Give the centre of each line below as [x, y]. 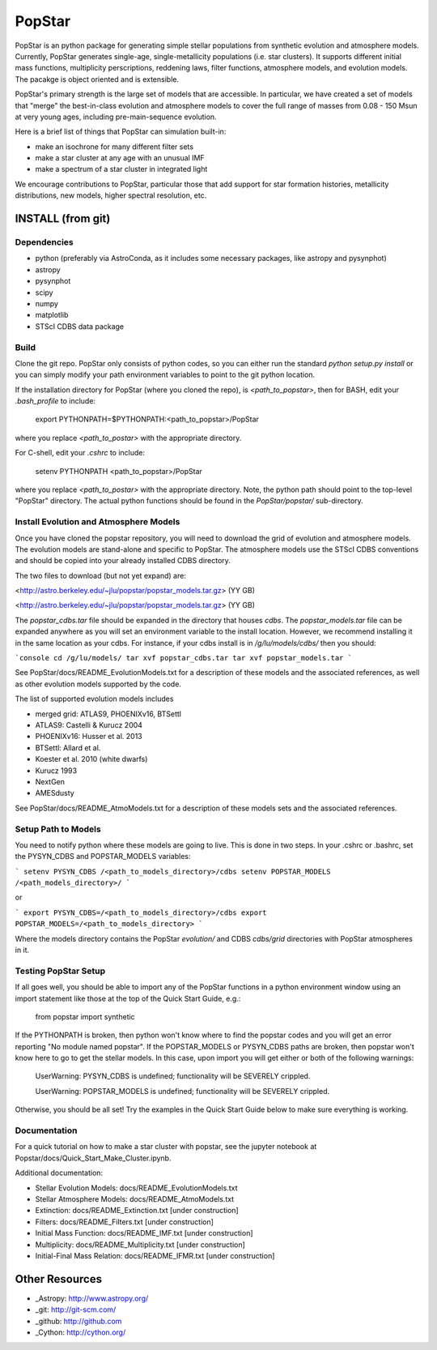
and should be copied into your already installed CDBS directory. [123, 561]
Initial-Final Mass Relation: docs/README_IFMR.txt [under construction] [155, 1255]
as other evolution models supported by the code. [98, 684]
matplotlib [52, 315]
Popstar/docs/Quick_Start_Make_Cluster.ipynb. [93, 1158]
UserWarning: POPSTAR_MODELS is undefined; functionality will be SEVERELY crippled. [182, 1091]
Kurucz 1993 [56, 771]
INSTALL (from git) [63, 219]
